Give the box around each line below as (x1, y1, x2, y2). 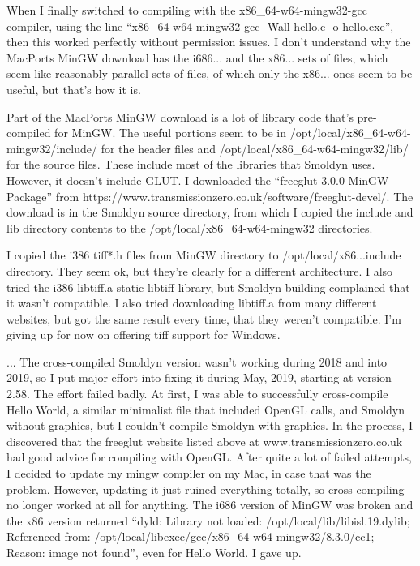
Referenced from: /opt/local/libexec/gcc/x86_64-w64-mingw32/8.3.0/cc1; (6, 528, 375, 545)
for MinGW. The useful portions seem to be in (54, 124, 286, 141)
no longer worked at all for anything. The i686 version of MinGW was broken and (6, 496, 414, 513)
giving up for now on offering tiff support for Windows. (6, 326, 281, 343)
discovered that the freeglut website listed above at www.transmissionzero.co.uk (6, 432, 403, 449)
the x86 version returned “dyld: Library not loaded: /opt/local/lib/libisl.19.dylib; (6, 512, 410, 529)
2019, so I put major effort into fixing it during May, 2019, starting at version (6, 369, 392, 386)
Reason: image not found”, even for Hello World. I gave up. (6, 544, 302, 560)
